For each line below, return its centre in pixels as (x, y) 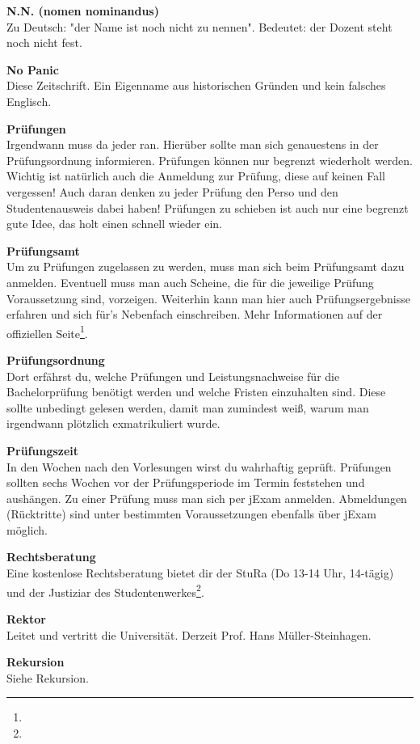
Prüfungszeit (43, 450)
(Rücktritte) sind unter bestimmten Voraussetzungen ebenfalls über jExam (191, 514)
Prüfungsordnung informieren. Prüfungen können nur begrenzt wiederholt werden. (210, 160)
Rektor (26, 618)
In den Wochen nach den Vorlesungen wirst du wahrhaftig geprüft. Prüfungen (199, 466)
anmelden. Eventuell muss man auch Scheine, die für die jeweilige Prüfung (190, 282)
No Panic (33, 69)
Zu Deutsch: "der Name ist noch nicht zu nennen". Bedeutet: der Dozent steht (199, 26)
